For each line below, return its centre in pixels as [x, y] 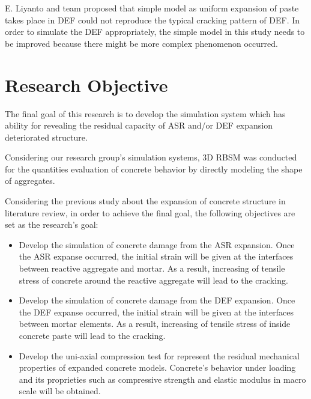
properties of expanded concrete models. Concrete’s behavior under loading [157, 367]
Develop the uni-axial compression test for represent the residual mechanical [159, 355]
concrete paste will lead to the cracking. [92, 335]
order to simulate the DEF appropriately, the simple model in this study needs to [155, 32]
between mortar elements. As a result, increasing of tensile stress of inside [155, 324]
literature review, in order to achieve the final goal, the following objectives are [150, 212]
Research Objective [86, 84]
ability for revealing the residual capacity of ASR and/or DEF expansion [139, 125]
